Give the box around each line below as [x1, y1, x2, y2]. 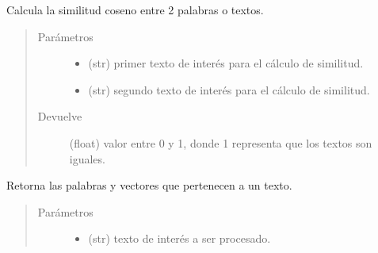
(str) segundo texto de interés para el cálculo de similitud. [88, 81, 370, 98]
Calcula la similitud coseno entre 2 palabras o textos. [6, 2, 264, 17]
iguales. [69, 150, 105, 167]
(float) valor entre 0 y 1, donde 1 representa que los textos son [69, 134, 372, 151]
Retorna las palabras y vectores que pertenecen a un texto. [6, 177, 292, 194]
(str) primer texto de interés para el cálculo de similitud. [88, 55, 364, 71]
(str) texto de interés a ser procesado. [88, 230, 271, 247]
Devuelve [37, 108, 82, 125]
